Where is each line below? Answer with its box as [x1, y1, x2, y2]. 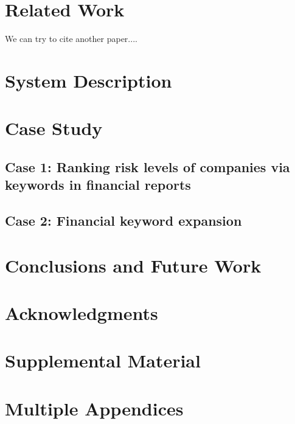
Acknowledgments [5, 300, 158, 325]
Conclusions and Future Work [5, 252, 262, 277]
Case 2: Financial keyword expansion [5, 211, 242, 230]
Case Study [5, 116, 103, 141]
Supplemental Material [5, 348, 201, 373]
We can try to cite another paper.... [5, 32, 137, 45]
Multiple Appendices [5, 395, 184, 420]
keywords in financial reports [5, 175, 191, 194]
